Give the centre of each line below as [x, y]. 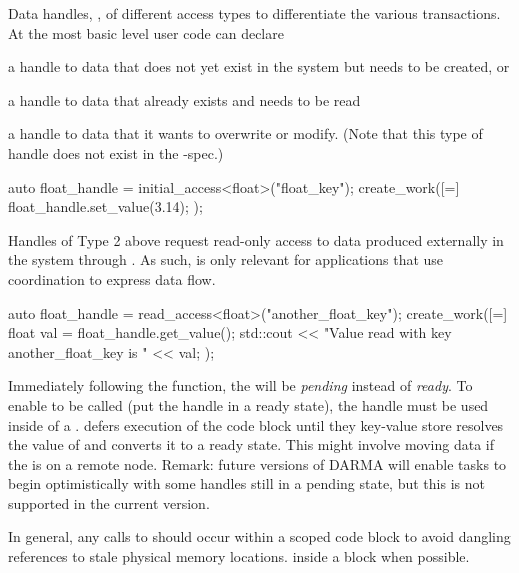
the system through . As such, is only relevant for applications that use [226, 259]
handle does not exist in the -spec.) [116, 152]
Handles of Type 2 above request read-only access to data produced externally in [256, 239]
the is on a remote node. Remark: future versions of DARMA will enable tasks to [257, 463]
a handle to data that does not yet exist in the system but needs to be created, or [259, 66]
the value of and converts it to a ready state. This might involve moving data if [251, 444]
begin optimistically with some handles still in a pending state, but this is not [246, 483]
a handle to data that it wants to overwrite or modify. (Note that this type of [245, 133]
